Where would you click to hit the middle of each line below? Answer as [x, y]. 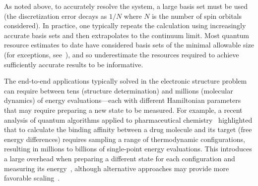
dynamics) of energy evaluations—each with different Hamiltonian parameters [123, 100]
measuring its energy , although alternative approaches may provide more [117, 168]
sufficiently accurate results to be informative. [74, 64]
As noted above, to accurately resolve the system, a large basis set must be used [126, 6]
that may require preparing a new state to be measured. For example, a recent [123, 110]
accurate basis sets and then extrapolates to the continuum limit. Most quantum [127, 35]
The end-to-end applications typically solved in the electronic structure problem [126, 81]
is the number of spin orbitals [197, 16]
